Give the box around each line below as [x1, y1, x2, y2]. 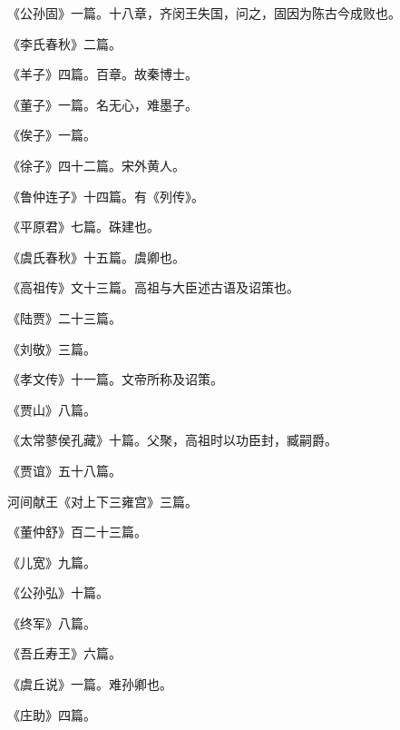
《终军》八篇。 [7, 613, 96, 632]
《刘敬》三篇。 [7, 339, 96, 358]
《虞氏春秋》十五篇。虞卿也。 [7, 247, 185, 266]
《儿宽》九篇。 [7, 552, 96, 571]
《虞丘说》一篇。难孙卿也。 [7, 675, 172, 694]
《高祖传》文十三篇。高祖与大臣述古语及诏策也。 [7, 278, 299, 297]
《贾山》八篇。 [7, 400, 96, 419]
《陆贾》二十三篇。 [7, 308, 122, 327]
